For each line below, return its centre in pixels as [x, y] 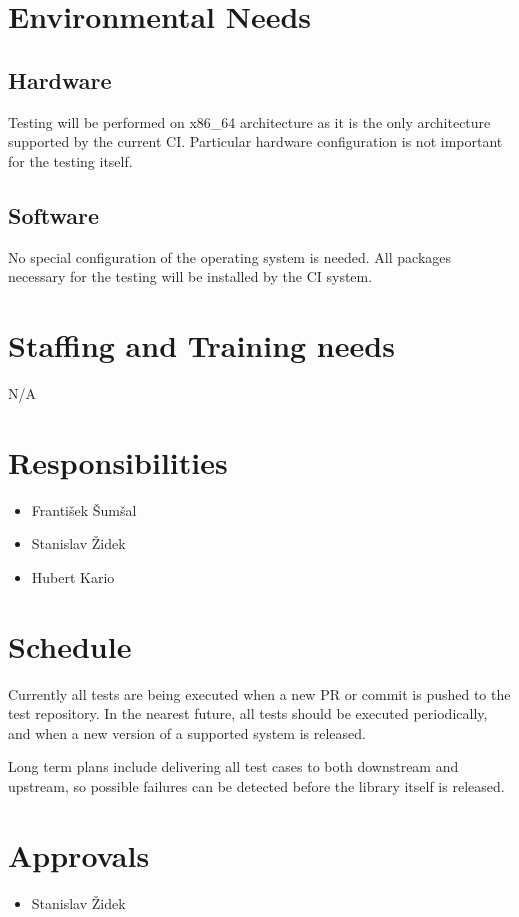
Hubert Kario [73, 576]
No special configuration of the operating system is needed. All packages [230, 256]
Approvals [79, 854]
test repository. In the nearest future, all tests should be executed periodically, [248, 713]
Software [54, 214]
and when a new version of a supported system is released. [187, 732]
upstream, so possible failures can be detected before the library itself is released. [256, 785]
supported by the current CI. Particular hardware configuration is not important [255, 141]
